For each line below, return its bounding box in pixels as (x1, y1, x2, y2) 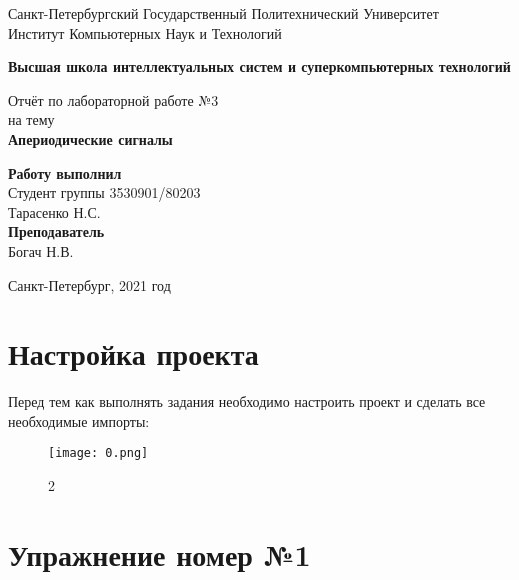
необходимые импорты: (8, 410, 150, 431)
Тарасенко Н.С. (8, 201, 101, 222)
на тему (8, 109, 55, 130)
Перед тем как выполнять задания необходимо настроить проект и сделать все (8, 391, 486, 412)
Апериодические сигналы (8, 128, 173, 149)
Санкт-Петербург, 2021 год (8, 274, 171, 295)
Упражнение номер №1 (8, 533, 311, 574)
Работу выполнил (8, 162, 122, 183)
